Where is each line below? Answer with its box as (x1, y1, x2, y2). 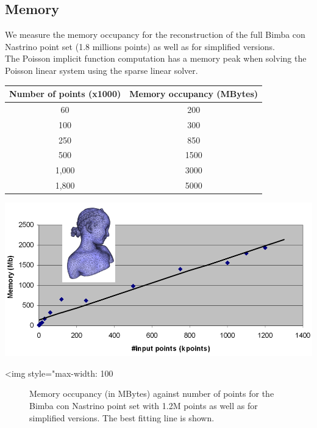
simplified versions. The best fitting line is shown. (29, 411, 215, 424)
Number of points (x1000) (9, 87, 121, 100)
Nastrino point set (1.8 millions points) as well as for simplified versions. (5, 40, 275, 53)
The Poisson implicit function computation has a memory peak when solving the (5, 52, 307, 65)
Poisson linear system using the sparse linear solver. (5, 63, 198, 76)
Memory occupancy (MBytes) (129, 87, 258, 100)
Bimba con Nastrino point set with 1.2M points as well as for (29, 399, 258, 412)
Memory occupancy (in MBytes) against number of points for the (29, 387, 274, 400)
